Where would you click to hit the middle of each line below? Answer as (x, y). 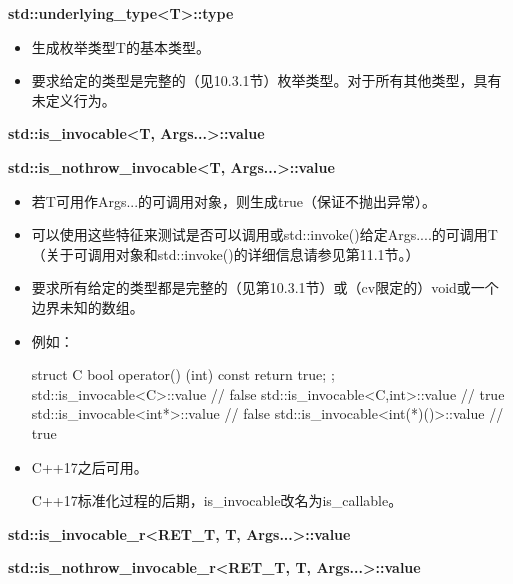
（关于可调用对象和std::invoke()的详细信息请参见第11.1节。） (225, 253)
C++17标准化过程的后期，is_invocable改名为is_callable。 (217, 500)
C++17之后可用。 (89, 466)
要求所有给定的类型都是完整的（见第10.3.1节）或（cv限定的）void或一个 (265, 287)
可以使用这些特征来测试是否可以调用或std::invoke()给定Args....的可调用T (264, 234)
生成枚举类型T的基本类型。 (120, 46)
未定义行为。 (73, 99)
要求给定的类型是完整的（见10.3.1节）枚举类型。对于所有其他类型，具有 (266, 80)
